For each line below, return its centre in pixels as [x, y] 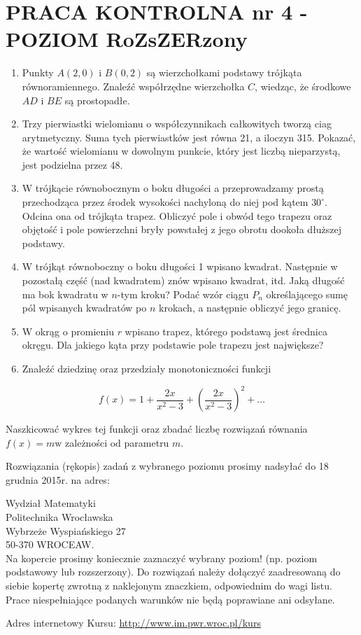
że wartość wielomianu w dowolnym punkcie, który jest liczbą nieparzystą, [181, 151]
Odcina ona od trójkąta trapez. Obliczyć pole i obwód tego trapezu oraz [177, 215]
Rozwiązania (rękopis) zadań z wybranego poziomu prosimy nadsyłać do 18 [167, 466]
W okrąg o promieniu [68, 331]
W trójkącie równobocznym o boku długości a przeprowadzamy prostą [173, 188]
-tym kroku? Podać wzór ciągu [183, 294]
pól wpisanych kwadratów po [84, 308]
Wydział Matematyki [51, 503]
